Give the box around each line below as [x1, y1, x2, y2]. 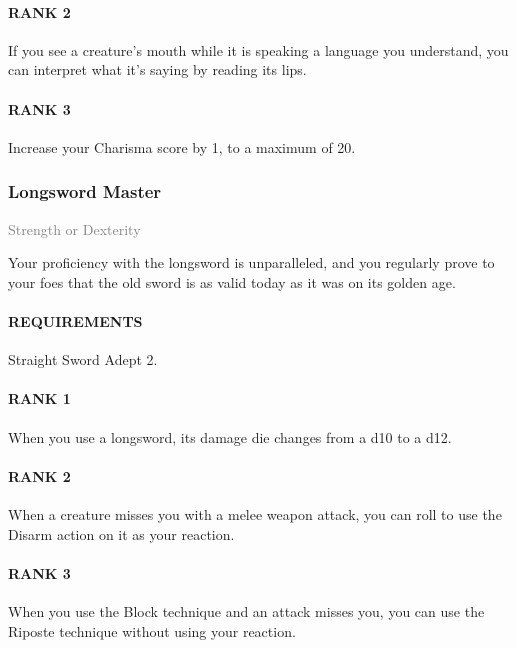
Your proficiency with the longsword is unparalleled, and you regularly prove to [8, 252, 495, 273]
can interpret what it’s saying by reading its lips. [8, 59, 307, 80]
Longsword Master [8, 179, 162, 204]
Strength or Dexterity [8, 218, 141, 239]
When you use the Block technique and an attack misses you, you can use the [8, 600, 485, 621]
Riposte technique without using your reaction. [8, 620, 296, 641]
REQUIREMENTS [8, 310, 143, 331]
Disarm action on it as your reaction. [8, 523, 235, 544]
